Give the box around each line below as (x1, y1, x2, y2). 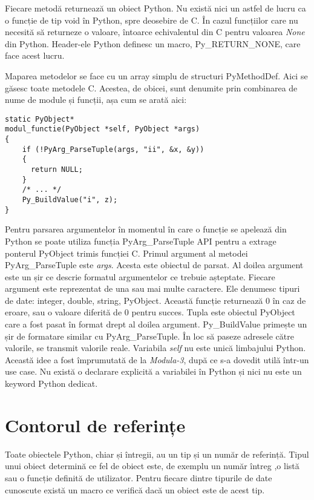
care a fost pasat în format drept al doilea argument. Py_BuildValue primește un (5, 318, 307, 331)
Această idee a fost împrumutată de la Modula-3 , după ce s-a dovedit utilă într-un (5, 353, 309, 366)
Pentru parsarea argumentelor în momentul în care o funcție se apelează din (5, 223, 287, 235)
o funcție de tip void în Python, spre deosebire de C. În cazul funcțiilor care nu (5, 13, 298, 26)
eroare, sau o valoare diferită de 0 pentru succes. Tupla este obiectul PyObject (5, 306, 295, 318)
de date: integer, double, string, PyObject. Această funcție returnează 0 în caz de (5, 294, 306, 306)
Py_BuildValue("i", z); (22, 196, 118, 204)
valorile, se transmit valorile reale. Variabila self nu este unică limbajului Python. (5, 341, 306, 354)
